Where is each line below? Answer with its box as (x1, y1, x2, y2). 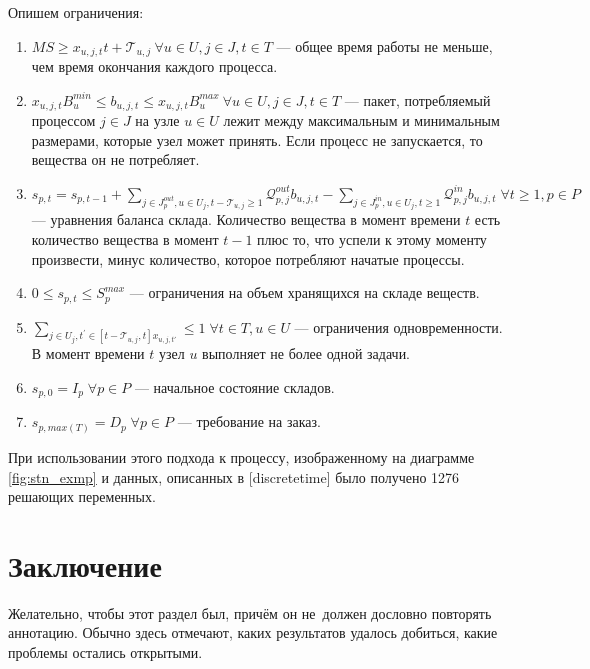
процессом (31, 110, 96, 131)
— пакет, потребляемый (344, 89, 491, 110)
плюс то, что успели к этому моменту (257, 228, 487, 249)
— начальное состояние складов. (134, 377, 335, 397)
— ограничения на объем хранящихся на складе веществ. (129, 282, 480, 303)
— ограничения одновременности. (294, 316, 503, 337)
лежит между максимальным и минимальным (223, 110, 500, 131)
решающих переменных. (8, 486, 156, 507)
